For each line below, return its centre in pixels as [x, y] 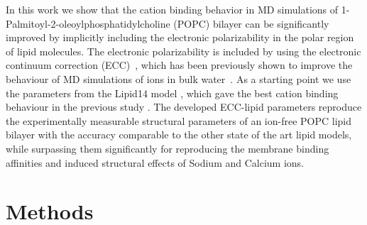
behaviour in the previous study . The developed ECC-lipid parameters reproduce [184, 107]
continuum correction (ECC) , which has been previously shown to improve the [179, 65]
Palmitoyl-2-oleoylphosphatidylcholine [88, 23]
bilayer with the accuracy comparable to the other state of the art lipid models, [179, 135]
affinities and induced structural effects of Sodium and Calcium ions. [155, 162]
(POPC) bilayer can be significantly [251, 23]
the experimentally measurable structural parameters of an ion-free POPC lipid [179, 120]
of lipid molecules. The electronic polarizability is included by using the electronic [183, 51]
